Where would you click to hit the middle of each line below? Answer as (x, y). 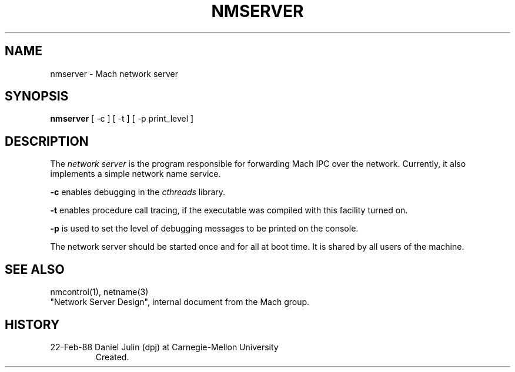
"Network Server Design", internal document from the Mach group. (180, 302)
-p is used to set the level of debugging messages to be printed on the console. (204, 229)
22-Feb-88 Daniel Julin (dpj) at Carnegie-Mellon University (164, 347)
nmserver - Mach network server (114, 73)
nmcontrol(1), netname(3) (99, 292)
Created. (112, 357)
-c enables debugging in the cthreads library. (138, 192)
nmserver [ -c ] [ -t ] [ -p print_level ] (122, 119)
